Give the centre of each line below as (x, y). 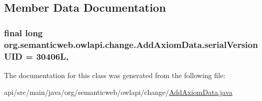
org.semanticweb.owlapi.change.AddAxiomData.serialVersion (131, 44)
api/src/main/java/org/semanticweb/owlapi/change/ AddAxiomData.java (118, 92)
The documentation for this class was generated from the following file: (115, 75)
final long (24, 32)
